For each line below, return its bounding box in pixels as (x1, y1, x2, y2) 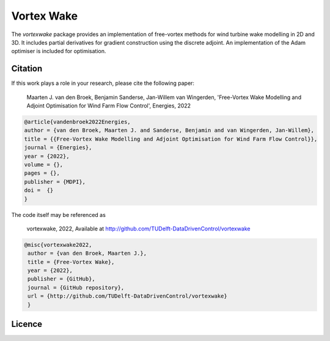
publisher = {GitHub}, (28, 276, 96, 282)
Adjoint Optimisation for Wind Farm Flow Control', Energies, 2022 (26, 102, 191, 109)
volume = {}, (24, 161, 64, 168)
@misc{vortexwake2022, (24, 241, 92, 248)
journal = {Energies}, (24, 144, 92, 151)
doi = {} (24, 187, 54, 194)
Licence (11, 319, 43, 329)
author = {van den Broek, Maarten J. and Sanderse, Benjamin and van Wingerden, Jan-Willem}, (24, 127, 315, 134)
